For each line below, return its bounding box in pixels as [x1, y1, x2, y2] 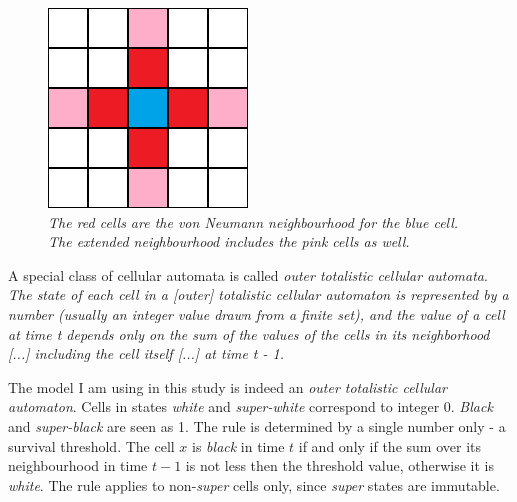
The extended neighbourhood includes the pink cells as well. [48, 231, 410, 252]
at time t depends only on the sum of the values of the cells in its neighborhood [8, 323, 490, 344]
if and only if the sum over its [298, 435, 481, 456]
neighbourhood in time [8, 455, 148, 476]
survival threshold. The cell [8, 435, 175, 456]
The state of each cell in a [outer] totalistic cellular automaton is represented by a [8, 284, 509, 305]
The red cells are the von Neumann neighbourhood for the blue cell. [48, 211, 459, 232]
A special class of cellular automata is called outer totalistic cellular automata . [8, 264, 488, 285]
